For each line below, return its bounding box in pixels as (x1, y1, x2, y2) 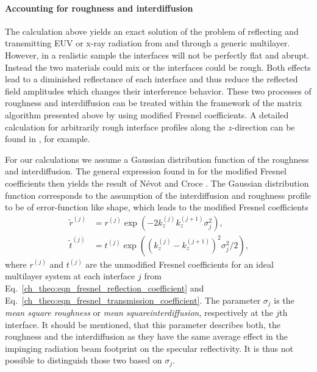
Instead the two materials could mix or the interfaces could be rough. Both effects (5, 60, 311, 73)
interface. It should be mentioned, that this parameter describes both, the (5, 318, 280, 331)
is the (274, 293, 294, 306)
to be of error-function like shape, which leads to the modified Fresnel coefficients (5, 201, 308, 213)
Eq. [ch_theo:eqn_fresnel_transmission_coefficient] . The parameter (5, 293, 261, 306)
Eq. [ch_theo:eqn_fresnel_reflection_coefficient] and (5, 281, 204, 294)
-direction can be (232, 120, 295, 133)
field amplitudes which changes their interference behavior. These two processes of (5, 84, 312, 97)
